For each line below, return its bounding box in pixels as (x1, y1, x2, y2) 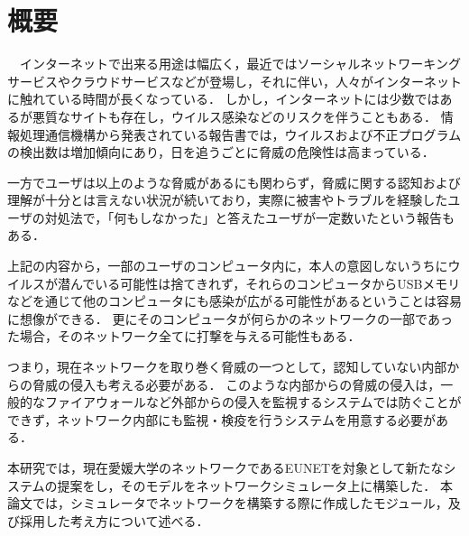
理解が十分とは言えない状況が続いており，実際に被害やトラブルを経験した (7, 190, 448, 209)
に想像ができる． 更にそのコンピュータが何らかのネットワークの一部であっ (7, 309, 453, 328)
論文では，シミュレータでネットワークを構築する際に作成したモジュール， (7, 494, 448, 513)
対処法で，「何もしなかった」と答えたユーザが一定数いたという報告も (44, 208, 455, 226)
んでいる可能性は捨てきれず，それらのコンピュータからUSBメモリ (69, 273, 461, 292)
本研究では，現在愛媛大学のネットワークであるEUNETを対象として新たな (7, 458, 444, 476)
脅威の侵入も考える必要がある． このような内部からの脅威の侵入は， (32, 374, 441, 393)
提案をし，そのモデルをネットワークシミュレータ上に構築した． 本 (57, 476, 453, 494)
